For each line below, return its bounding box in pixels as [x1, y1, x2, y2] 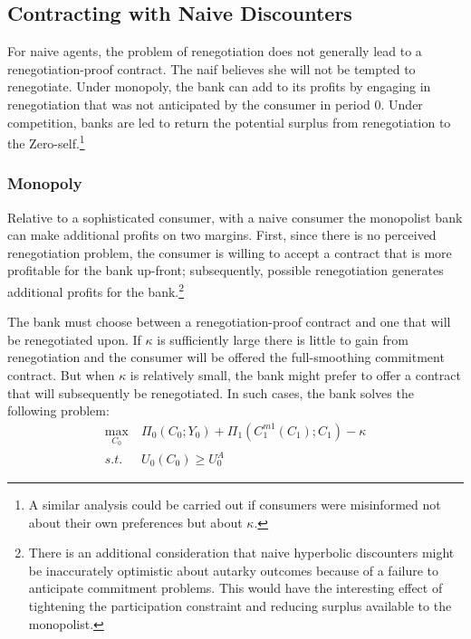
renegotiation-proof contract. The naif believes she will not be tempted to [7, 59, 416, 78]
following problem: [7, 401, 110, 420]
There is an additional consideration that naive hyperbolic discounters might [28, 543, 455, 562]
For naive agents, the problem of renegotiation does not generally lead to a [7, 42, 422, 61]
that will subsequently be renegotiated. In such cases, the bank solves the [7, 383, 414, 402]
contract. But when [7, 366, 115, 385]
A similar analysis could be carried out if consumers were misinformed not [28, 495, 441, 514]
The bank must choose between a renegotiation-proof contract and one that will [7, 312, 451, 331]
